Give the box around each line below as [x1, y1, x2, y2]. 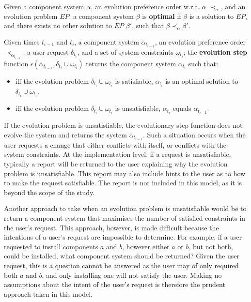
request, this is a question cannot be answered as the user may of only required [4, 260, 239, 270]
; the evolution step [183, 46, 248, 57]
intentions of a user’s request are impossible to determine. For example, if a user [4, 232, 242, 242]
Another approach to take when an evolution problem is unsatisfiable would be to [4, 203, 247, 213]
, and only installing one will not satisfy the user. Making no [42, 270, 222, 280]
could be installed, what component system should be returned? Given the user [4, 251, 239, 261]
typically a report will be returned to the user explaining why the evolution [4, 159, 228, 169]
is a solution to [189, 11, 234, 21]
